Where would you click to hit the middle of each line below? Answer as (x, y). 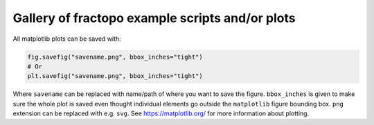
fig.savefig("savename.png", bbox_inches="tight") (115, 57)
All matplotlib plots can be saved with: (67, 39)
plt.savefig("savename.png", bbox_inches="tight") (115, 76)
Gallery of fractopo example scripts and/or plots (154, 18)
